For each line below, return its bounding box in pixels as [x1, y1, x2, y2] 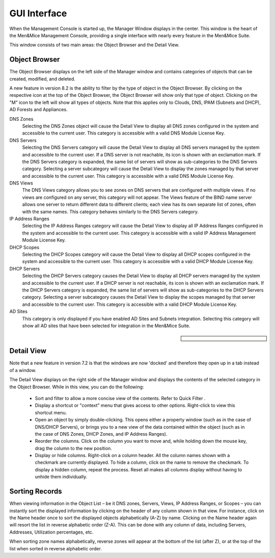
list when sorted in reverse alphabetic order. [9, 545, 102, 551]
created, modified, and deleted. [9, 75, 76, 82]
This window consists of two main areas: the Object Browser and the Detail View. [9, 42, 180, 48]
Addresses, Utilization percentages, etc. [9, 529, 94, 535]
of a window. [9, 367, 37, 373]
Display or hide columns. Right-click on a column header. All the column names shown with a [35, 453, 230, 459]
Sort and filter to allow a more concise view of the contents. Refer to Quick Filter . [35, 395, 206, 401]
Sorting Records [9, 487, 62, 496]
